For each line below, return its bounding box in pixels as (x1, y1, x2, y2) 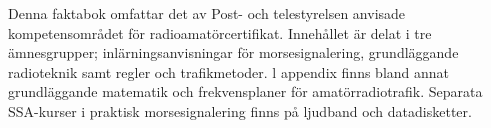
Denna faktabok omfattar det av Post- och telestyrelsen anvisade (8, 3, 406, 23)
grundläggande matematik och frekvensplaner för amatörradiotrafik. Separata (8, 81, 483, 102)
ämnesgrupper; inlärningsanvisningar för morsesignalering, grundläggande (8, 42, 459, 63)
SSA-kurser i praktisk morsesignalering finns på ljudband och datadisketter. (8, 100, 472, 121)
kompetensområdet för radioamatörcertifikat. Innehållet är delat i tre (8, 22, 432, 43)
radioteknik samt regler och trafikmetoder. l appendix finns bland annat (8, 61, 450, 82)
